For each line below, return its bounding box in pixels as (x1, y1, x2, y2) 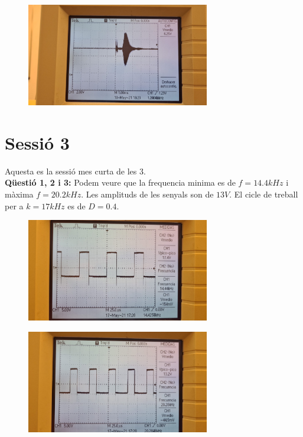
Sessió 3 (5, 130, 70, 154)
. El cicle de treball (229, 187, 298, 200)
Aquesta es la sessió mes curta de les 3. (5, 164, 146, 177)
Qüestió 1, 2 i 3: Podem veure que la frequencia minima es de (5, 176, 236, 189)
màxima (5, 187, 34, 200)
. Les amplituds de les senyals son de (81, 187, 214, 200)
